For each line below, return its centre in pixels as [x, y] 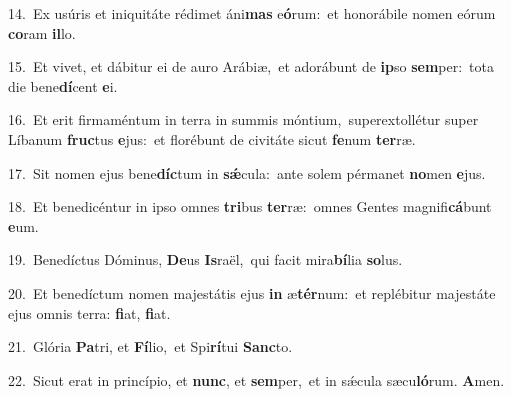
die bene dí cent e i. [63, 85]
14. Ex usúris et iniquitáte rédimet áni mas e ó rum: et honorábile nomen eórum [252, 13]
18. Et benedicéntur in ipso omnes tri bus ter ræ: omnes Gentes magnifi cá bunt [250, 206]
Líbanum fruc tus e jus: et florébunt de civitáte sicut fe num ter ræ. [212, 138]
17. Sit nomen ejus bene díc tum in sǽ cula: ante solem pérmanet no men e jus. [247, 172]
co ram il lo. [42, 32]
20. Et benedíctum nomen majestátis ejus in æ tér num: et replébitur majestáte [252, 292]
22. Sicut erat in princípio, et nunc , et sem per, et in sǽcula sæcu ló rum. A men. [256, 379]
